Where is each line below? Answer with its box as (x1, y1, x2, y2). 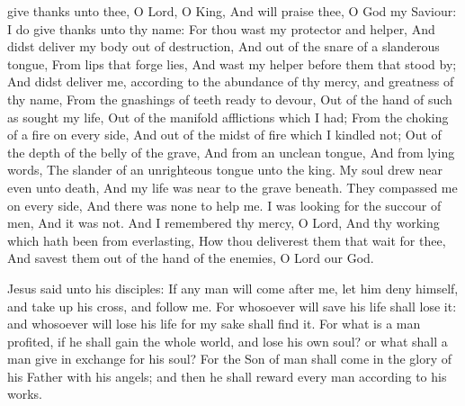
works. (7, 384, 43, 403)
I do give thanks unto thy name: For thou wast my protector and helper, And (7, 19, 435, 38)
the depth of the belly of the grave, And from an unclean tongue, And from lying (7, 142, 455, 161)
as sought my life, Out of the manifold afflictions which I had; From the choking (7, 107, 449, 126)
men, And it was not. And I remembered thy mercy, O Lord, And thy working (7, 213, 440, 232)
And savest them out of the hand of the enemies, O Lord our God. (7, 248, 374, 267)
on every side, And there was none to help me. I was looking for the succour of (7, 195, 442, 214)
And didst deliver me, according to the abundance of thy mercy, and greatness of (7, 72, 454, 91)
